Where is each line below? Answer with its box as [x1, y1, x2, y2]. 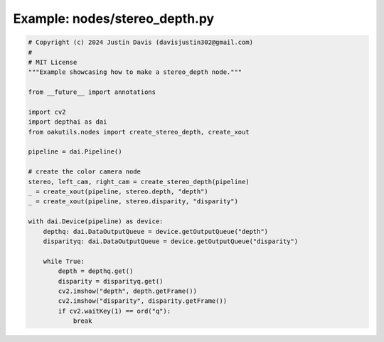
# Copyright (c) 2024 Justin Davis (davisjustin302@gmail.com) [28, 38, 254, 46]
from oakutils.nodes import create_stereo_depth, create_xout [28, 128, 250, 136]
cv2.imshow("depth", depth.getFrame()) [58, 287, 197, 295]
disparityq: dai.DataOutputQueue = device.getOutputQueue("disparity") [43, 237, 299, 245]
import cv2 [28, 107, 66, 116]
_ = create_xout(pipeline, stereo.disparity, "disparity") [28, 198, 238, 205]
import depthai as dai [28, 118, 107, 126]
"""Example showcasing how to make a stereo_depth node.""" [28, 68, 242, 76]
